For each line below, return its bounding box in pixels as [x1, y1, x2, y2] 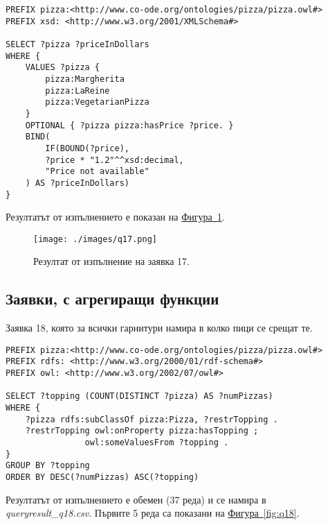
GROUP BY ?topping [6, 461, 90, 471]
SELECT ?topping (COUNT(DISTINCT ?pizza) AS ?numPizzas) [6, 391, 273, 402]
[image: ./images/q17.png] [33, 234, 157, 244]
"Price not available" [45, 166, 149, 177]
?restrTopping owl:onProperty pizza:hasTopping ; [25, 426, 259, 436]
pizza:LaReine [45, 85, 110, 96]
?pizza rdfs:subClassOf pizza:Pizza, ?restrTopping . [25, 414, 278, 424]
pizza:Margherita [45, 74, 125, 84]
